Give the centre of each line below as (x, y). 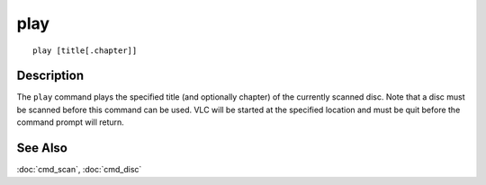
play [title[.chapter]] (85, 50)
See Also (42, 148)
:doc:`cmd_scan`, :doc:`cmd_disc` (79, 170)
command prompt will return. (71, 122)
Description (50, 76)
